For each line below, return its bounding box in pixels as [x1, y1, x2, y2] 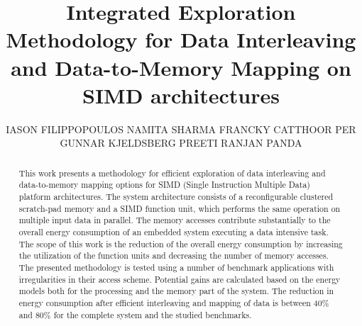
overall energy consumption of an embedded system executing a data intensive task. [18, 225, 329, 237]
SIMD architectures [82, 80, 280, 109]
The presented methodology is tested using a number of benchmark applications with [18, 261, 334, 273]
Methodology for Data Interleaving [6, 25, 356, 54]
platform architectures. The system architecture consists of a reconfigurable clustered [18, 190, 334, 202]
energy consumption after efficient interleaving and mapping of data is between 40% [18, 296, 329, 308]
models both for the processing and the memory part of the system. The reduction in [18, 285, 334, 297]
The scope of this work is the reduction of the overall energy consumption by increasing [18, 237, 343, 249]
